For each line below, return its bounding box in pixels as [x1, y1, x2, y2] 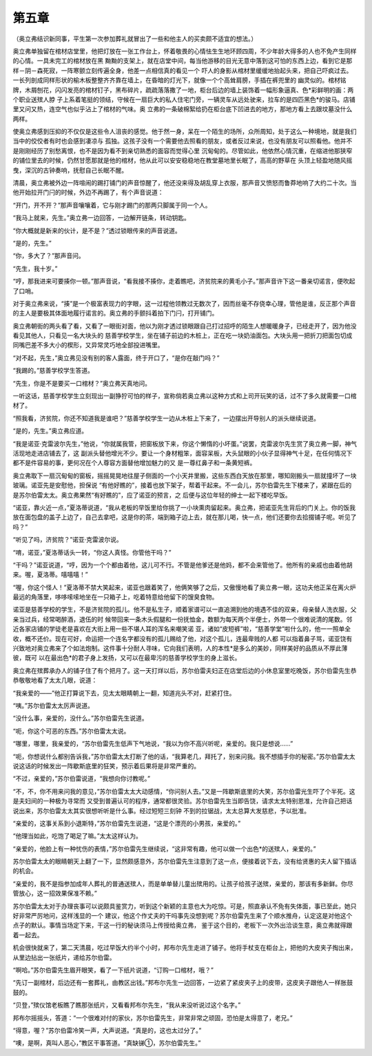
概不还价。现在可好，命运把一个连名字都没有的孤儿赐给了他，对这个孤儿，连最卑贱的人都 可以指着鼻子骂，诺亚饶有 [24, 634, 353, 643]
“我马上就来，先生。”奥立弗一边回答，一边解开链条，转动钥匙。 [12, 214, 191, 222]
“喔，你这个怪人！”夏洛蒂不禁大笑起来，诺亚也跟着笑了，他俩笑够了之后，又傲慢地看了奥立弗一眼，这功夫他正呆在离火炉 [12, 583, 356, 591]
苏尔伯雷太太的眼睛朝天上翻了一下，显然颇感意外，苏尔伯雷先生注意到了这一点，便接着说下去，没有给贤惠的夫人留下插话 [12, 857, 357, 866]
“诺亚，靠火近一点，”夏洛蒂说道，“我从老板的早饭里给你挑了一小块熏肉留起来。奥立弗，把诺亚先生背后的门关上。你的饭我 [12, 503, 356, 511]
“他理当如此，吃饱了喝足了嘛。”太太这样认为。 [12, 832, 143, 840]
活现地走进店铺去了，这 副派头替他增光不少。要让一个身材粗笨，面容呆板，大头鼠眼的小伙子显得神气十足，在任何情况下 [12, 449, 353, 457]
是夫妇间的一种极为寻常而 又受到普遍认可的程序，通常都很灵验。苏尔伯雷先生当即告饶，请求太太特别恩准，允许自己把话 [12, 797, 353, 805]
